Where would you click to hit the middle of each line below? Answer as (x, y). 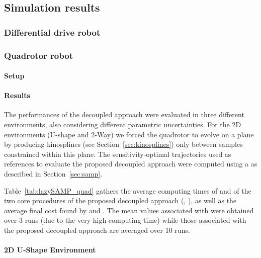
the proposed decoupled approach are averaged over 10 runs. (97, 230)
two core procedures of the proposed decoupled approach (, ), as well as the (120, 200)
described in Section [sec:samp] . (53, 174)
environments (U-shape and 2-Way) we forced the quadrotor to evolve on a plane (129, 134)
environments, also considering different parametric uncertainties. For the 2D (123, 124)
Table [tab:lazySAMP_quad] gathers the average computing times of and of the (128, 190)
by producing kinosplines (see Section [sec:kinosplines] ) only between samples (123, 144)
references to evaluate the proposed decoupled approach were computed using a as (131, 164)
